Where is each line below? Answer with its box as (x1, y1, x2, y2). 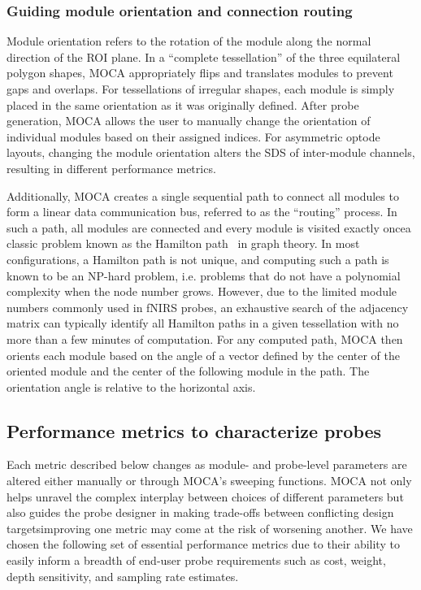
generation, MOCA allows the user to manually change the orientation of (7, 112, 371, 129)
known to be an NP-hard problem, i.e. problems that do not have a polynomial (7, 267, 401, 284)
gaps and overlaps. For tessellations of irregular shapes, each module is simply (7, 80, 395, 97)
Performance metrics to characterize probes (7, 418, 382, 443)
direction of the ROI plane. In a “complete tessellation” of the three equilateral (7, 48, 401, 65)
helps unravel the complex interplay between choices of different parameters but (7, 488, 404, 505)
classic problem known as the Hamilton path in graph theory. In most (7, 235, 360, 252)
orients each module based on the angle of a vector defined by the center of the (7, 346, 401, 363)
